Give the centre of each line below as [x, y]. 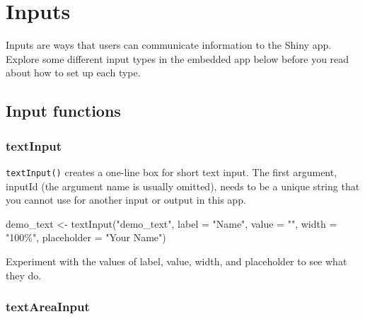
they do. [24, 275]
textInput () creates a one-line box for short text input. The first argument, [172, 172]
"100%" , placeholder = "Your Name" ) [86, 237]
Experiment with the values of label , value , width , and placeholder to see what [176, 261]
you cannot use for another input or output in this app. [126, 200]
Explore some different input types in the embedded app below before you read [178, 58]
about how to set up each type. [73, 72]
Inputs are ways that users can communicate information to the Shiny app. [169, 45]
